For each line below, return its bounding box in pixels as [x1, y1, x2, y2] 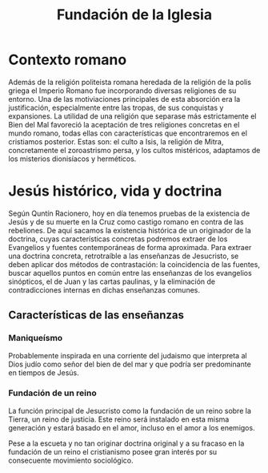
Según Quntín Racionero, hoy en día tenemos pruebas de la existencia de [8, 208, 250, 218]
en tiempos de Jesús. [8, 367, 79, 378]
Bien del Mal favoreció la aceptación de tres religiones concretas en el [8, 119, 240, 129]
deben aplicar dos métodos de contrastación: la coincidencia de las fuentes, [8, 259, 260, 269]
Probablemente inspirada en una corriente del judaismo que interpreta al [8, 350, 247, 360]
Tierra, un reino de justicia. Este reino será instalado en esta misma [8, 414, 230, 424]
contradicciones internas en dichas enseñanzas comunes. [8, 285, 200, 294]
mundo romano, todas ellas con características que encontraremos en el [8, 128, 248, 138]
